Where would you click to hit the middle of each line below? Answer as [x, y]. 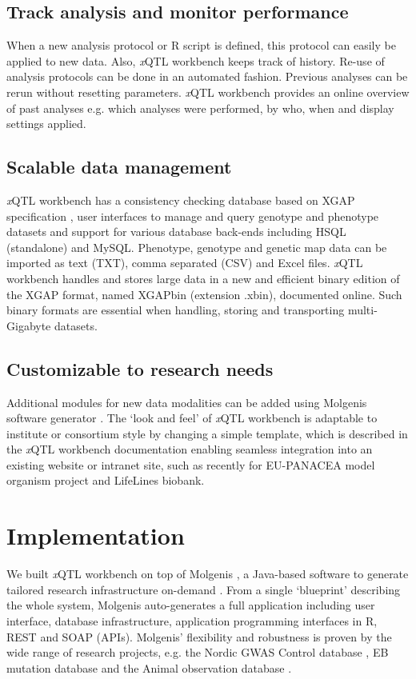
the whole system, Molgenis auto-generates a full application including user [191, 605]
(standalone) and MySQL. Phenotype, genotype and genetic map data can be [197, 247]
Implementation [96, 535]
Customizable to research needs [140, 368]
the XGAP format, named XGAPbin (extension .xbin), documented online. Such [204, 294]
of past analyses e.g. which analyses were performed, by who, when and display [200, 108]
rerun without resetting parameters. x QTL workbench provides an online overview [208, 92]
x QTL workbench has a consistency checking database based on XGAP [181, 200]
